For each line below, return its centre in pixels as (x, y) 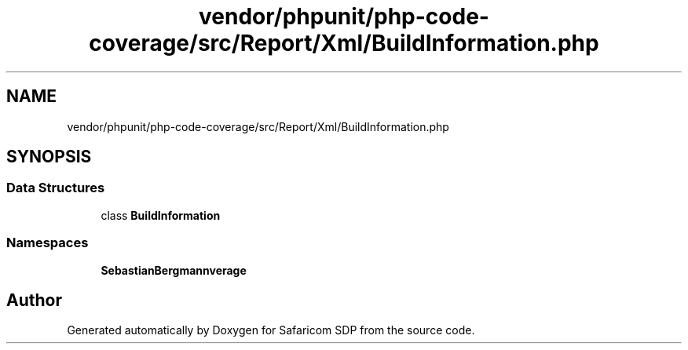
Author (34, 300)
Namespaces (48, 243)
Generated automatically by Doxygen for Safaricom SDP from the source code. (271, 330)
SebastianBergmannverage (174, 270)
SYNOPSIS (49, 157)
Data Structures (56, 188)
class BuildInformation (161, 215)
